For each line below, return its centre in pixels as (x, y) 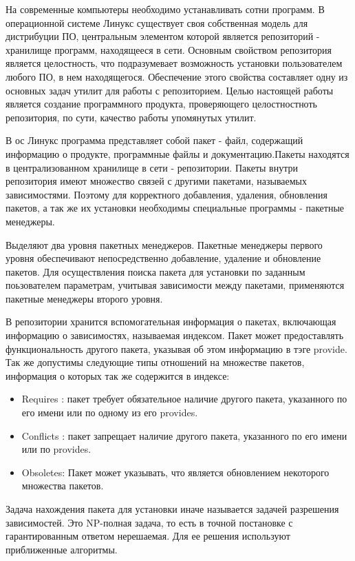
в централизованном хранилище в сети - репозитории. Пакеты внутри (152, 167)
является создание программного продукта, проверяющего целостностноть (161, 104)
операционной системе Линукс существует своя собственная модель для (157, 22)
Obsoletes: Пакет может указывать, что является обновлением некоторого (175, 472)
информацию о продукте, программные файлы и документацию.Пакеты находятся (177, 153)
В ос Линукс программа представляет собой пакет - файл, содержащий (154, 140)
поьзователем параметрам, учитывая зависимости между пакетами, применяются (175, 285)
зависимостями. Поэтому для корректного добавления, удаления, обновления (167, 194)
